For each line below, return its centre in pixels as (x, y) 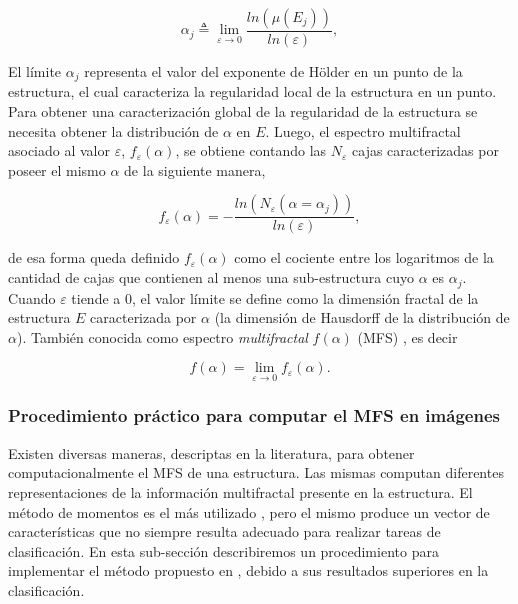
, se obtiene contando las (251, 150)
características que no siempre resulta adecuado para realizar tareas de (224, 531)
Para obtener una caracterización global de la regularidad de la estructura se (243, 111)
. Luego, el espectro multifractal (363, 130)
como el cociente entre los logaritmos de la (364, 257)
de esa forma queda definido (94, 257)
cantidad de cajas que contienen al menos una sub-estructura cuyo (211, 277)
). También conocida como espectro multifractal (162, 336)
